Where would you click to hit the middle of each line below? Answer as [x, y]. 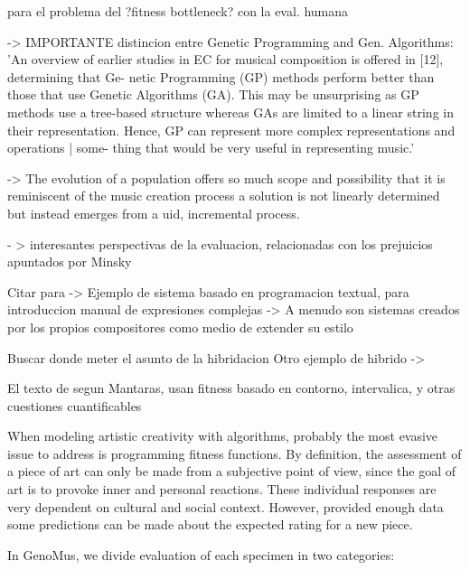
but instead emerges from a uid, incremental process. [154, 213]
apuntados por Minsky [70, 262]
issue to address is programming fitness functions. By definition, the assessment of [235, 453]
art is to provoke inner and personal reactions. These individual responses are [222, 489]
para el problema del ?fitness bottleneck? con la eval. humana [178, 11]
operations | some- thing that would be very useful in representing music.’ [211, 148]
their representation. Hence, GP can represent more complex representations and [231, 130]
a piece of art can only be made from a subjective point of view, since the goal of [232, 471]
